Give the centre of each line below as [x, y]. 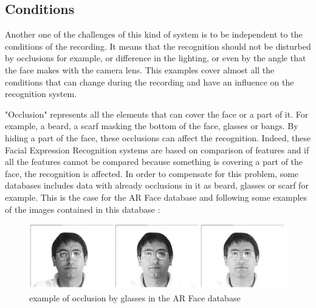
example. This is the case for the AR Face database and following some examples [156, 197]
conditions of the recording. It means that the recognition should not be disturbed [158, 46]
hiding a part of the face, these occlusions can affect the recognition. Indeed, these [158, 137]
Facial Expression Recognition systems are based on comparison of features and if [157, 149]
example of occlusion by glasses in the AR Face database [135, 297]
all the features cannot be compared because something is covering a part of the [154, 162]
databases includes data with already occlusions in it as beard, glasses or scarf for [157, 185]
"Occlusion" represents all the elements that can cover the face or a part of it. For [157, 114]
